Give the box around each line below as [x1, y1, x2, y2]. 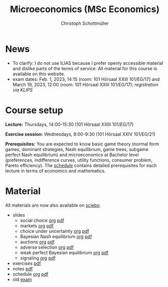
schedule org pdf [12, 271, 49, 277]
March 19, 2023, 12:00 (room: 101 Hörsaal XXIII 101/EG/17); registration [12, 81, 159, 87]
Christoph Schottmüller [61, 20, 109, 26]
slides [12, 212, 25, 218]
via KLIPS [12, 87, 33, 93]
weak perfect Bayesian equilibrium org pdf [20, 249, 109, 256]
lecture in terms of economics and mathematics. [5, 168, 106, 174]
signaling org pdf [20, 255, 55, 261]
